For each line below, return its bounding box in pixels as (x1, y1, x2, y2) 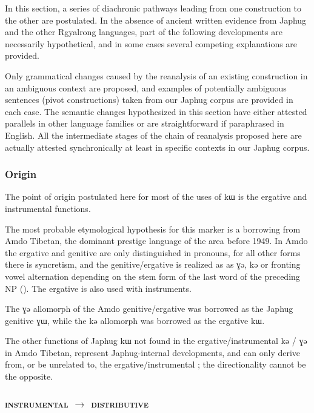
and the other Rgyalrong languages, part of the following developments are (5, 25, 282, 38)
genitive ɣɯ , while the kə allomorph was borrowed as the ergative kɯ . (5, 314, 265, 326)
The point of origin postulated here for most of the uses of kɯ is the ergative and (5, 190, 307, 203)
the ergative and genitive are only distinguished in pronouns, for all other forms (5, 246, 301, 259)
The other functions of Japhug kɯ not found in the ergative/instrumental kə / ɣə (5, 334, 307, 347)
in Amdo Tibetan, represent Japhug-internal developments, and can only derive (5, 346, 301, 358)
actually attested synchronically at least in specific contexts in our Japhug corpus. (5, 140, 310, 153)
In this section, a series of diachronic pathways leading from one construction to (5, 2, 302, 14)
